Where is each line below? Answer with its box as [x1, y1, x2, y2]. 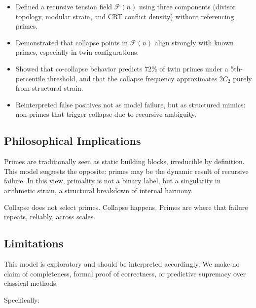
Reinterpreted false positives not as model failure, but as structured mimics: [15, 99, 246, 109]
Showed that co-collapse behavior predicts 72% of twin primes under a [15, 63, 228, 73]
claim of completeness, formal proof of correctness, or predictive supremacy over [4, 268, 246, 278]
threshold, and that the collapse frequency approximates [47, 73, 218, 83]
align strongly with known [154, 37, 234, 47]
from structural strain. [15, 83, 83, 93]
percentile [15, 73, 45, 83]
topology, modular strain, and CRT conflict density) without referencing [15, 11, 234, 21]
